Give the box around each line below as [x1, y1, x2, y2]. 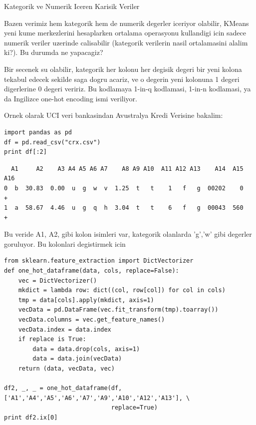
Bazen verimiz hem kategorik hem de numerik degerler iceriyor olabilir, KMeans [4, 17, 249, 28]
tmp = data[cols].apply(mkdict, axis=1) [18, 296, 154, 304]
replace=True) [111, 404, 158, 412]
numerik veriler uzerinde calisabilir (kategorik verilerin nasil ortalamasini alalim [4, 37, 248, 47]
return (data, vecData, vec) [18, 365, 115, 372]
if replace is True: [18, 336, 86, 343]
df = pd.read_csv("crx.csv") [4, 138, 101, 146]
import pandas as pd [4, 128, 72, 136]
